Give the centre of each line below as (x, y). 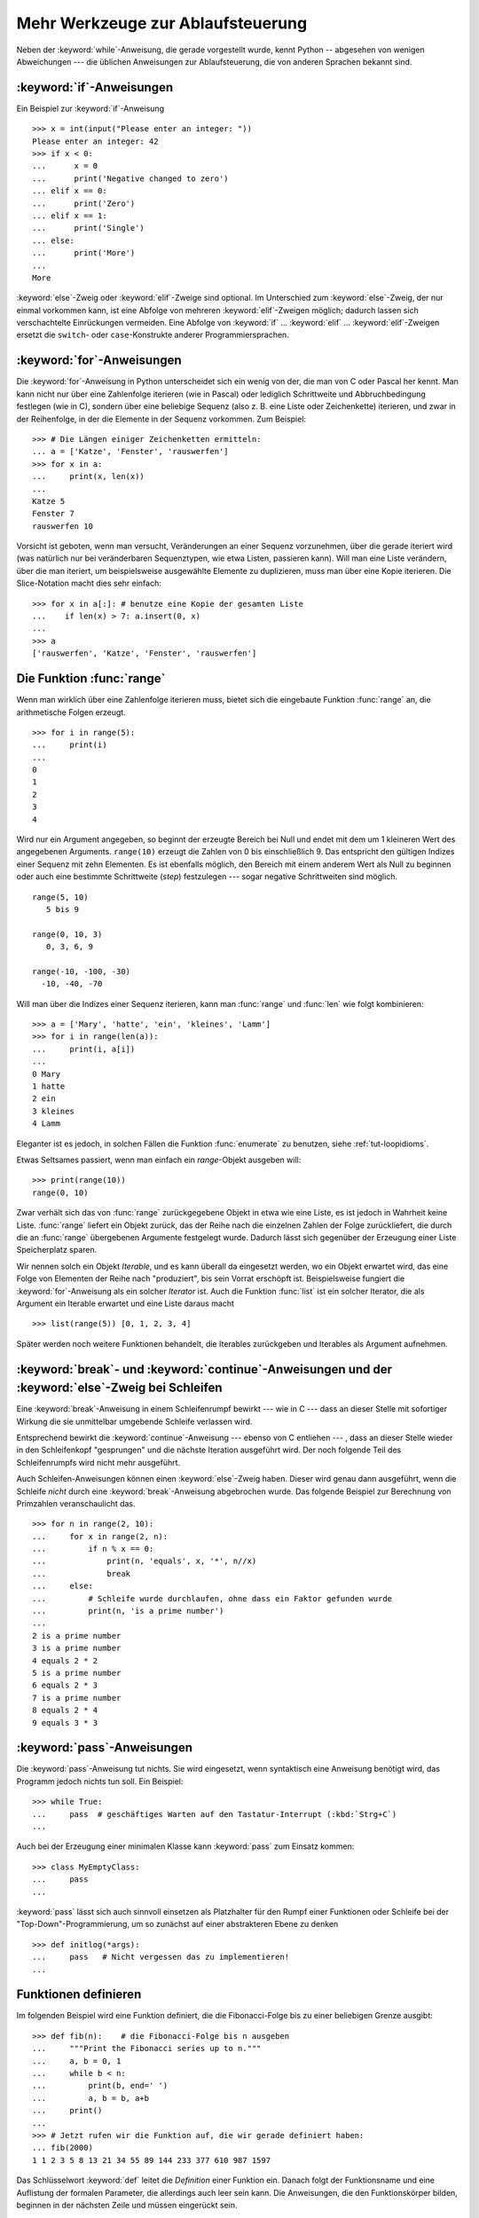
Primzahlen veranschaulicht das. (76, 1503)
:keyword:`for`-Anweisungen (99, 361)
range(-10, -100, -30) (82, 971)
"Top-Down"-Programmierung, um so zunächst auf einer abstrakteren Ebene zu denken (177, 1924)
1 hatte (49, 1086)
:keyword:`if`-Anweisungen (95, 87)
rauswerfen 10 (63, 526)
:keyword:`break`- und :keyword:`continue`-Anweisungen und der (204, 1369)
